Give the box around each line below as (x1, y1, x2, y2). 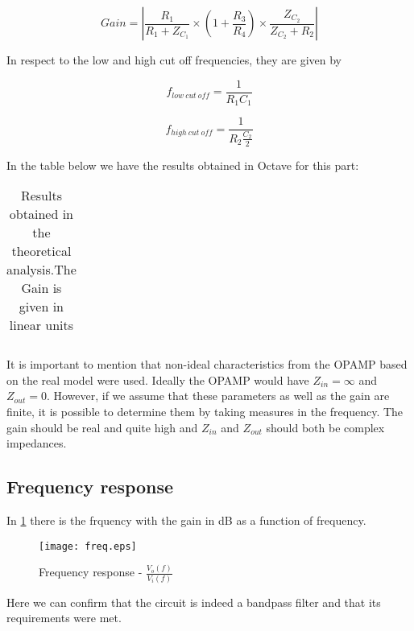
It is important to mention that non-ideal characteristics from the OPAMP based (6, 356, 408, 373)
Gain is (21, 278, 62, 298)
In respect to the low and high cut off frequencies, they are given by (6, 52, 342, 68)
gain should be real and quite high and (6, 419, 198, 435)
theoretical (11, 241, 72, 261)
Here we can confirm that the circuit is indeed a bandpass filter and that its (6, 593, 381, 610)
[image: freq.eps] (39, 540, 137, 552)
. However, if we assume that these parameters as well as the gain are (46, 387, 390, 404)
